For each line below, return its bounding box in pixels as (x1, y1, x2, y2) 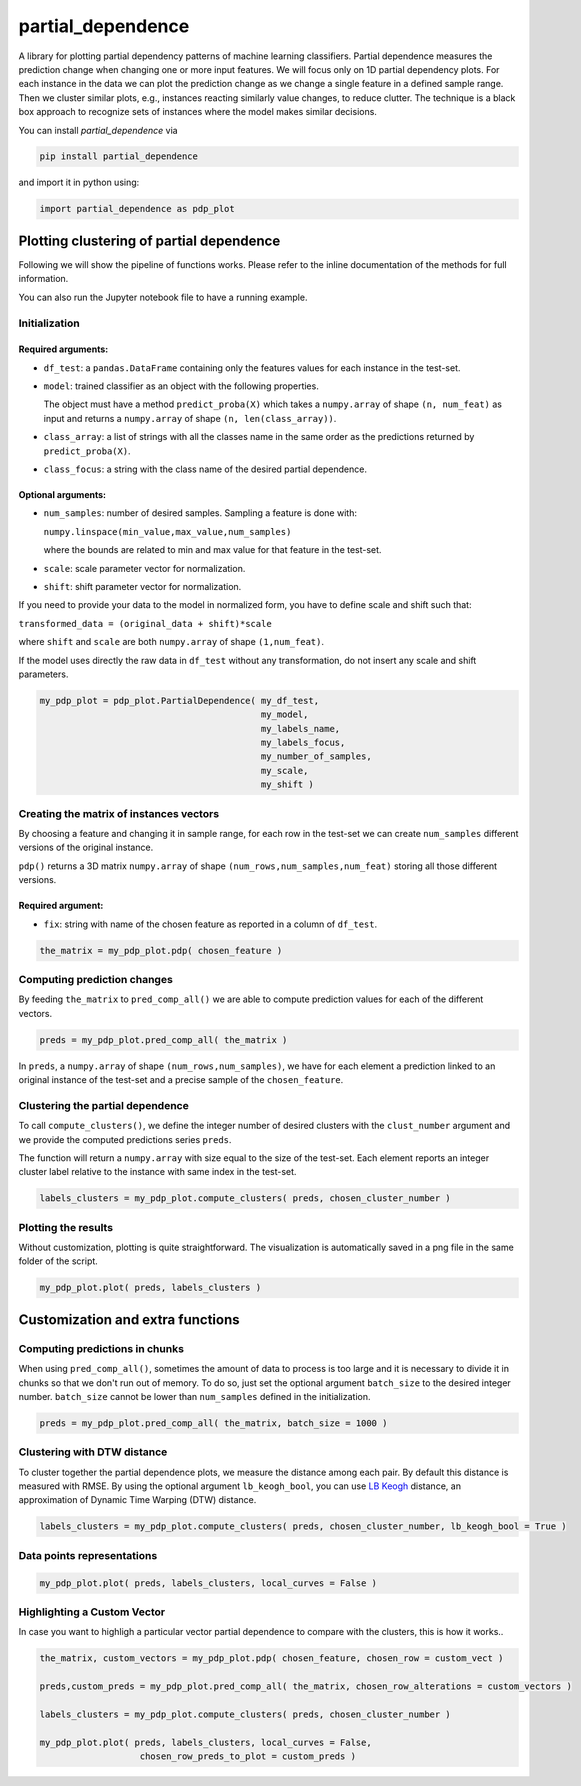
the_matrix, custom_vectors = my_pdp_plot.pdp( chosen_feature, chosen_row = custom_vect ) (39, 1653, 504, 1664)
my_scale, (260, 765, 309, 776)
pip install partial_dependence (39, 151, 199, 162)
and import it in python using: (18, 176, 140, 189)
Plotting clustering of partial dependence (18, 232, 281, 249)
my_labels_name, (260, 723, 341, 734)
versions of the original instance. (18, 841, 154, 854)
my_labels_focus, (260, 737, 346, 749)
